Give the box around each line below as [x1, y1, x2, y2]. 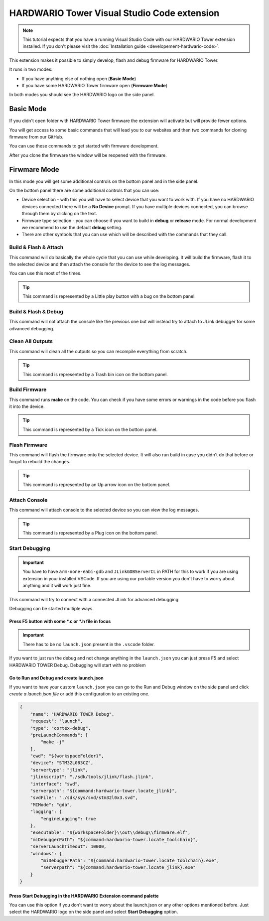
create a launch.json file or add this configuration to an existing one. [9, 691, 149, 697]
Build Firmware [9, 386, 47, 393]
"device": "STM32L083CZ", [30, 760, 94, 766]
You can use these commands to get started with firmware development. [9, 143, 159, 149]
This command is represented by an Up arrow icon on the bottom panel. [22, 482, 170, 488]
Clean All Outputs [9, 338, 53, 345]
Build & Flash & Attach [9, 244, 64, 251]
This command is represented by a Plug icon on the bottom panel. [22, 530, 158, 536]
